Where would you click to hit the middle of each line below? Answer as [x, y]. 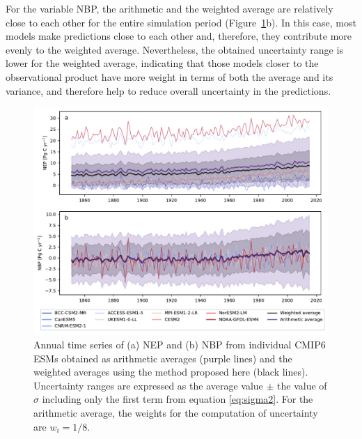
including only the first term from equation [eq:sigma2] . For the [178, 399]
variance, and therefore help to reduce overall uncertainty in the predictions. [168, 90]
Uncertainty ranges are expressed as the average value [148, 385]
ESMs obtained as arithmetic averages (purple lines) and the [163, 358]
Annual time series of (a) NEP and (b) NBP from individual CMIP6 [180, 345]
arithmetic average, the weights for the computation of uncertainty [176, 413]
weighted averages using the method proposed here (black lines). [171, 372]
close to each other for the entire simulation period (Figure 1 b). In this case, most [181, 22]
